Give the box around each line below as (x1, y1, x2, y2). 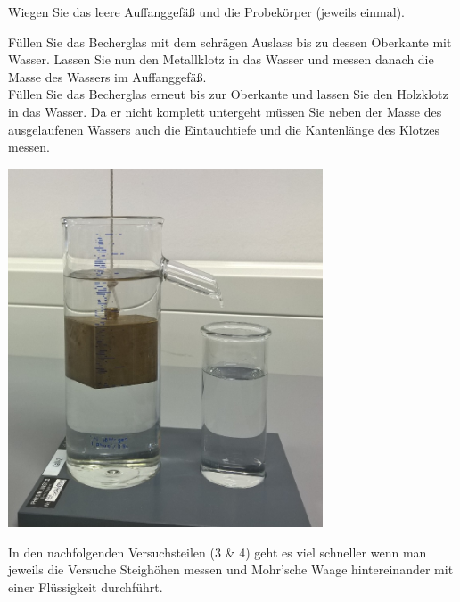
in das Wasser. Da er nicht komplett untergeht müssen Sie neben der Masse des (8, 102, 442, 120)
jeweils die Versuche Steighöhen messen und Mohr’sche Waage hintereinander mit (8, 560, 454, 579)
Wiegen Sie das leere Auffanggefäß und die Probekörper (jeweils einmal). (8, 3, 406, 21)
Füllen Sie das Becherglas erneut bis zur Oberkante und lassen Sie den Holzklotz (8, 85, 448, 103)
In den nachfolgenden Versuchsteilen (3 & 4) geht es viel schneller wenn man (8, 542, 427, 561)
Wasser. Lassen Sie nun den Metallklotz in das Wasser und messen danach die (8, 50, 434, 69)
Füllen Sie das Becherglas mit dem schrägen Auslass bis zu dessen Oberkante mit (8, 32, 452, 51)
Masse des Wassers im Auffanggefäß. (8, 67, 207, 86)
